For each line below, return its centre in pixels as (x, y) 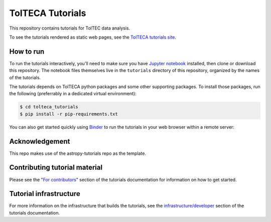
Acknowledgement (40, 141)
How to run (27, 51)
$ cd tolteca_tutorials (49, 107)
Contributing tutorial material (56, 168)
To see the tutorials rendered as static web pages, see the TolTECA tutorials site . (93, 37)
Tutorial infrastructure (45, 194)
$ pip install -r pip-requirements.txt (69, 114)
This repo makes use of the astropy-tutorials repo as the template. (78, 153)
